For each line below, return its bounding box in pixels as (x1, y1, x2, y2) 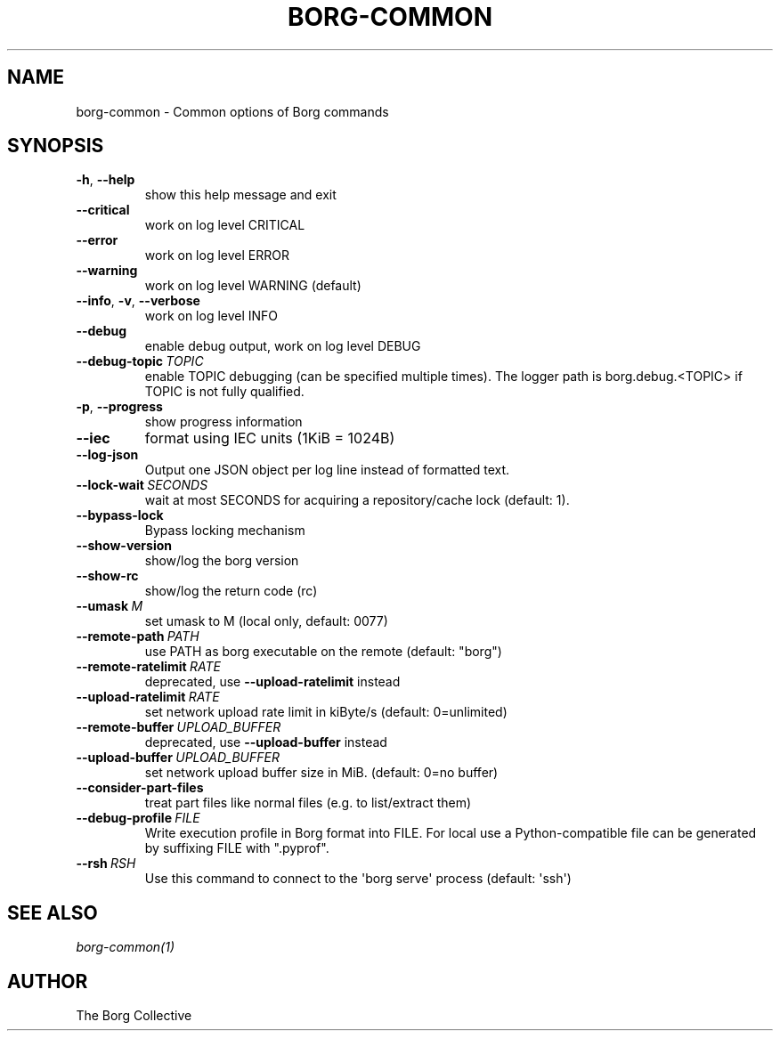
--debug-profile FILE (76, 810, 200, 826)
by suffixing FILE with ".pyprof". (144, 840, 329, 856)
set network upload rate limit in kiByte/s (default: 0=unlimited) (144, 704, 508, 720)
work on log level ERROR (144, 247, 289, 264)
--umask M (76, 598, 143, 614)
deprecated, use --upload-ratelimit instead (144, 674, 401, 690)
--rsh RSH (76, 856, 136, 872)
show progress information (144, 414, 303, 430)
